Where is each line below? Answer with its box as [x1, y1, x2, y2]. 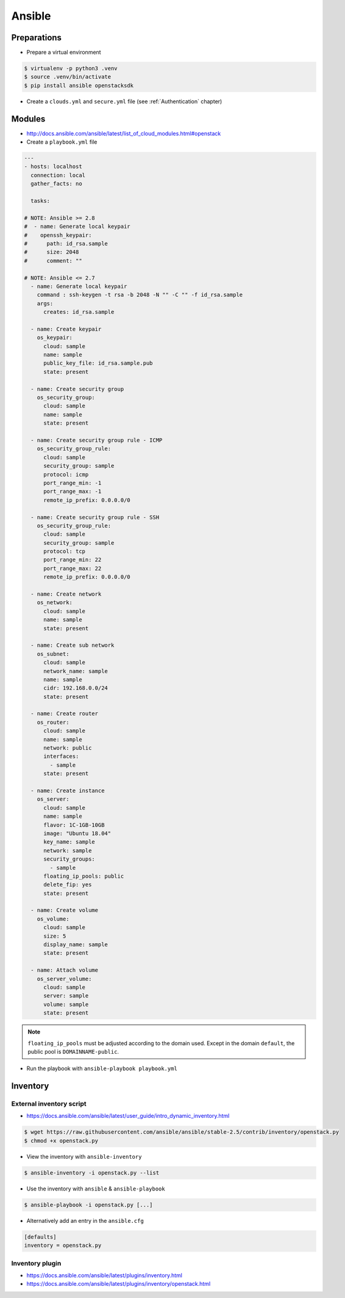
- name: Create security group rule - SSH [30, 514, 160, 520]
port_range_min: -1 [43, 479, 102, 486]
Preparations [11, 32, 62, 43]
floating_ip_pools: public [43, 872, 124, 880]
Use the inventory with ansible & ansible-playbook [26, 1185, 165, 1192]
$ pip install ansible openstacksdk [24, 82, 134, 89]
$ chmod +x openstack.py [24, 1137, 99, 1144]
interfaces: [43, 753, 79, 760]
